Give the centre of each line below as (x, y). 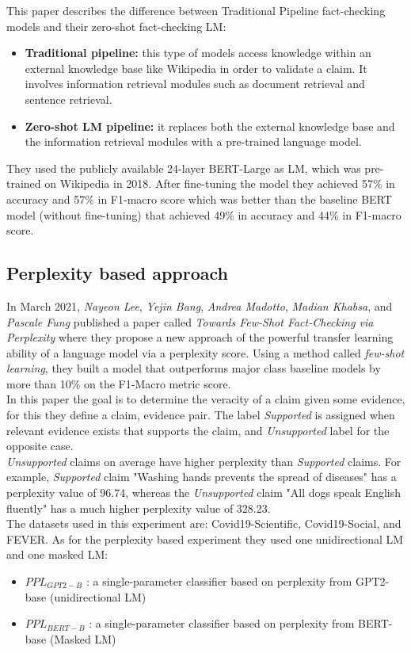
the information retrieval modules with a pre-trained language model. (193, 141)
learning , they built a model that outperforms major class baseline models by (194, 368)
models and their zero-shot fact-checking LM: (116, 26)
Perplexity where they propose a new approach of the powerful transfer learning (200, 337)
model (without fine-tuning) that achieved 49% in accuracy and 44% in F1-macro (204, 214)
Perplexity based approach (118, 273)
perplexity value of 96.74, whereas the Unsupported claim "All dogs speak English (204, 493)
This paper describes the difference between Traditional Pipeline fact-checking (196, 10)
